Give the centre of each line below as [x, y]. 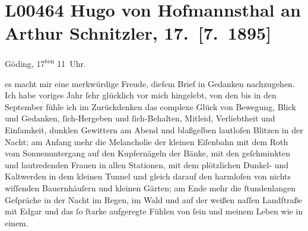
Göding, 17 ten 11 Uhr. [45, 62]
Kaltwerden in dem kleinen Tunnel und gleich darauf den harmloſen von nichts [148, 176]
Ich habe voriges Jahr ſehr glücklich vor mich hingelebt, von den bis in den [141, 95]
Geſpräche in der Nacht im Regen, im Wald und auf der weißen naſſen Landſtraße [153, 199]
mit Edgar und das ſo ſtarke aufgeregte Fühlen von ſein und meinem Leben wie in [154, 211]
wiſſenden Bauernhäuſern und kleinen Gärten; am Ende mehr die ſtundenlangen [150, 187]
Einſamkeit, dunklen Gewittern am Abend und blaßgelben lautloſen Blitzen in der [154, 129]
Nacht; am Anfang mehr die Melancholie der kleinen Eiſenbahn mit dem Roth [147, 141]
